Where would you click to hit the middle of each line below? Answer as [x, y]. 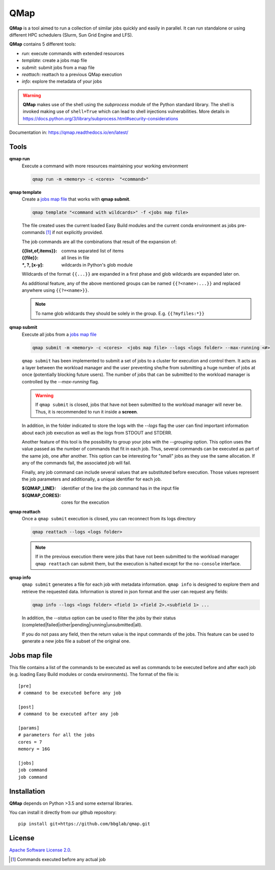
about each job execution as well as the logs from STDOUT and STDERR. [97, 432]
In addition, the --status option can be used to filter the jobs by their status [99, 618]
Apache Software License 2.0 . [40, 850]
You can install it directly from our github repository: [63, 812]
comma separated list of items [92, 251]
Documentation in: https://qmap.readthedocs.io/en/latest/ [69, 132]
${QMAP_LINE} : [39, 488]
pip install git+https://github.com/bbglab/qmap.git [84, 824]
